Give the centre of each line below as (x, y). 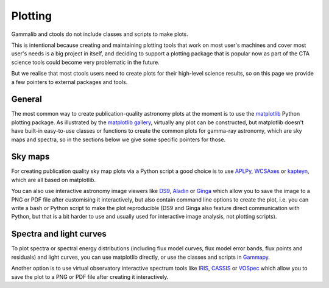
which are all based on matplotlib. (54, 180)
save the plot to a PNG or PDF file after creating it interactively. (90, 276)
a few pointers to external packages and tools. (69, 82)
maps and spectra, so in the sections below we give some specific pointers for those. (119, 139)
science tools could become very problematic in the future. (85, 62)
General (27, 100)
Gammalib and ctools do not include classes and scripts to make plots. (100, 34)
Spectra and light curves (59, 234)
